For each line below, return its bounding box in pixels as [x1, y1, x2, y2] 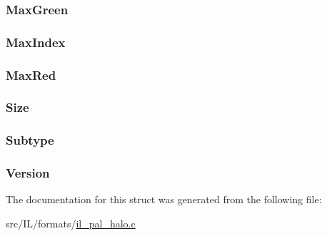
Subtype [6, 131, 54, 149]
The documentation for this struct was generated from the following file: [6, 192, 322, 207]
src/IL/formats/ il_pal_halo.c [6, 216, 136, 231]
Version [6, 164, 50, 182]
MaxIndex [6, 33, 66, 51]
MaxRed [6, 66, 56, 83]
